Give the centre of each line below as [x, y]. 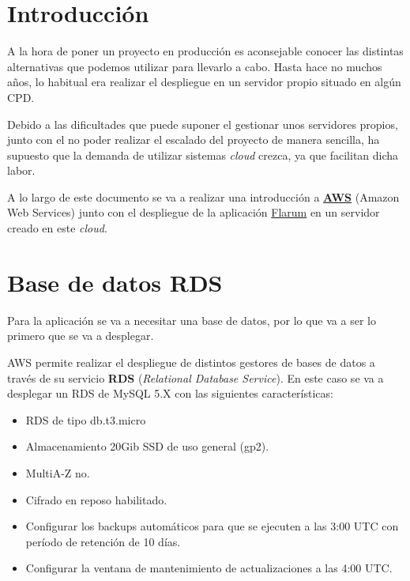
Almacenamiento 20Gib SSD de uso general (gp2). [147, 446]
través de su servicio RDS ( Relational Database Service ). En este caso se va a [196, 377]
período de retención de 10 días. [103, 541]
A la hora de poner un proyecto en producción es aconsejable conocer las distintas [205, 51]
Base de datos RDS [115, 282]
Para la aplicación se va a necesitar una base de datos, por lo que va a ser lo [192, 320]
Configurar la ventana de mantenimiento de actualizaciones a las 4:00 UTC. [209, 568]
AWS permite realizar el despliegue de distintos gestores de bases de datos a [191, 362]
